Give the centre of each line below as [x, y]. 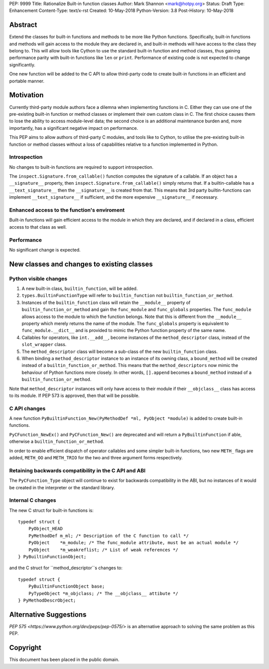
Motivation [26, 95]
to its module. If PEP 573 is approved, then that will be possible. [74, 395]
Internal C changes [33, 500]
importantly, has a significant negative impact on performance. [74, 128]
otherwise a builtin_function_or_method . [57, 441]
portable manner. [27, 81]
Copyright [25, 648]
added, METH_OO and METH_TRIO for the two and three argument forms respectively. [96, 457]
